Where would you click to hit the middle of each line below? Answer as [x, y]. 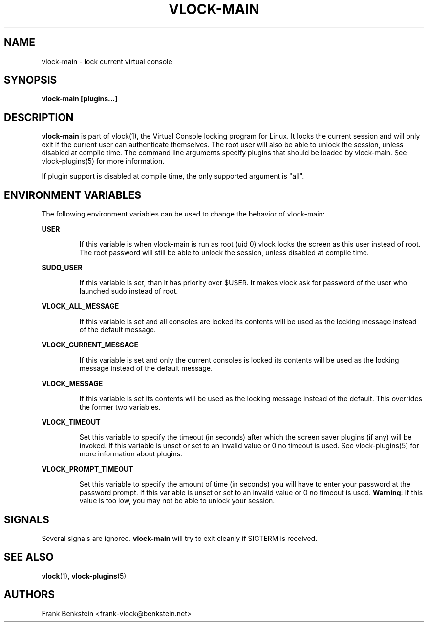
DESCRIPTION [39, 117]
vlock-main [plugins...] [80, 99]
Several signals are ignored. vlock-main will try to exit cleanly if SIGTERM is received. [180, 538]
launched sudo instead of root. [129, 291]
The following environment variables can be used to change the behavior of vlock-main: [183, 214]
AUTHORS [30, 595]
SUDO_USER [62, 268]
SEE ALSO [29, 557]
